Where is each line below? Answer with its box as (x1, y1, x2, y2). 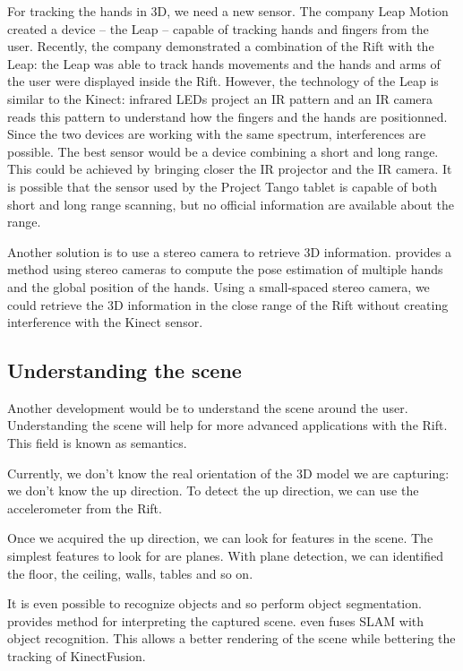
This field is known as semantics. (7, 434, 187, 452)
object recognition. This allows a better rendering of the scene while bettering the (7, 629, 456, 648)
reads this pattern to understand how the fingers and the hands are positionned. (7, 107, 448, 125)
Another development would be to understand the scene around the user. (7, 398, 408, 417)
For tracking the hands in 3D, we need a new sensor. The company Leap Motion (7, 2, 449, 20)
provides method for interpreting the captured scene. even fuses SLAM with (7, 611, 424, 630)
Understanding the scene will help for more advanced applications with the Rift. (7, 416, 448, 434)
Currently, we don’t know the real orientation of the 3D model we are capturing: (7, 463, 450, 482)
